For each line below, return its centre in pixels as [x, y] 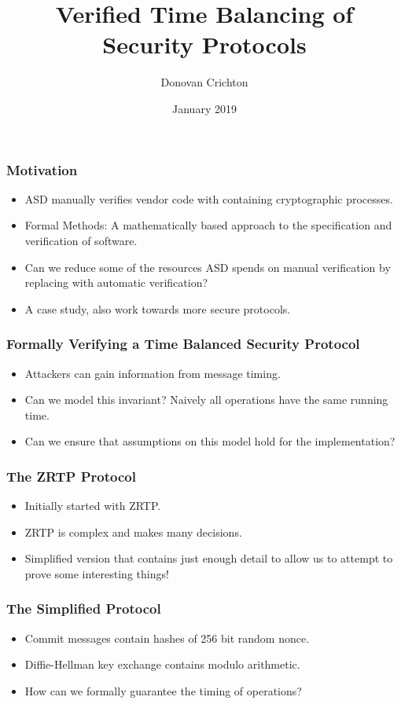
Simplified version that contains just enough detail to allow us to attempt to [209, 558]
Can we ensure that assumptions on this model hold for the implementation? [210, 441]
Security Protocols [204, 44]
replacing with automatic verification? [116, 282]
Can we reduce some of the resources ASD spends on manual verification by [208, 267]
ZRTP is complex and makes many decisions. [133, 532]
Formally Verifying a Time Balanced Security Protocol [183, 344]
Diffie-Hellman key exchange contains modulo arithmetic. [162, 664]
